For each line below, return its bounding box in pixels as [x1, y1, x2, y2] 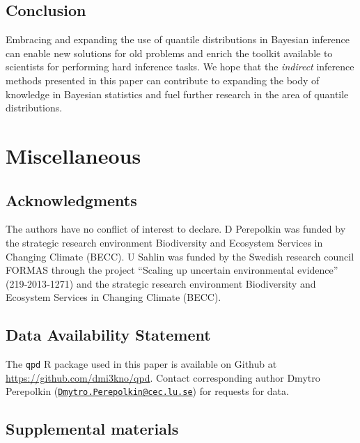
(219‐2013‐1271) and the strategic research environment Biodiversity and [6, 276, 316, 290]
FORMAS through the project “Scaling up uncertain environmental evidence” [6, 263, 338, 277]
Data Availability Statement [6, 324, 211, 345]
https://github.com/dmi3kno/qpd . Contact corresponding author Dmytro [6, 370, 320, 384]
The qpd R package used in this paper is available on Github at [6, 357, 277, 371]
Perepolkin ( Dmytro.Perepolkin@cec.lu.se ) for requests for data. [6, 384, 289, 398]
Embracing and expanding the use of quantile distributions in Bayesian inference [6, 32, 350, 47]
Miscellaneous [6, 141, 141, 169]
